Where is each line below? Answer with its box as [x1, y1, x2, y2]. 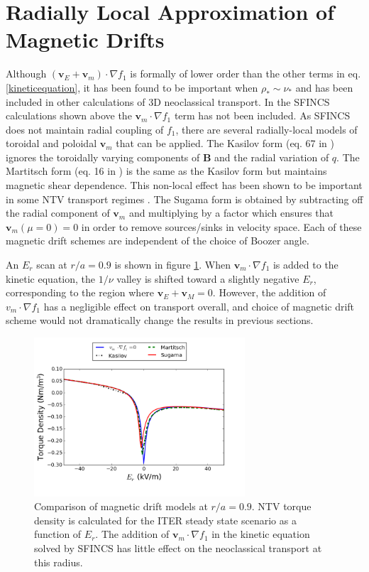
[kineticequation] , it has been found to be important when [6, 80, 258, 95]
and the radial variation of [214, 149, 329, 164]
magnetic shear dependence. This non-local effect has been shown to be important [6, 178, 363, 193]
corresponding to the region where [6, 285, 155, 300]
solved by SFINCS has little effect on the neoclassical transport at [34, 541, 322, 556]
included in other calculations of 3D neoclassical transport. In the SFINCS [6, 94, 330, 109]
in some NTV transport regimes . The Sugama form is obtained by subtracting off [6, 191, 363, 206]
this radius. [34, 554, 83, 569]
